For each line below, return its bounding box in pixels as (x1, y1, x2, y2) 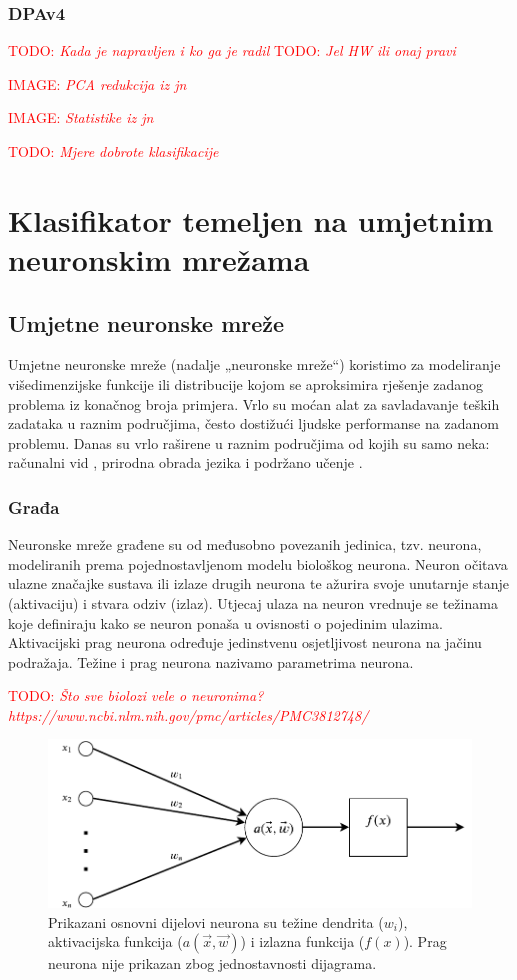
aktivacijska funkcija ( (48, 931, 183, 952)
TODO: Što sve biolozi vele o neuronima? (8, 685, 264, 706)
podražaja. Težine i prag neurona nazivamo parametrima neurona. (8, 651, 414, 672)
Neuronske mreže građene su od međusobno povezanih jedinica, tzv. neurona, (8, 534, 482, 555)
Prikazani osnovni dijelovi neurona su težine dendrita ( (48, 911, 384, 932)
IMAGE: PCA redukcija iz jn (8, 73, 187, 94)
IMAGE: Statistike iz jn (8, 107, 154, 128)
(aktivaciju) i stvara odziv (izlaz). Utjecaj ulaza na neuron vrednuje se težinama (8, 592, 498, 613)
